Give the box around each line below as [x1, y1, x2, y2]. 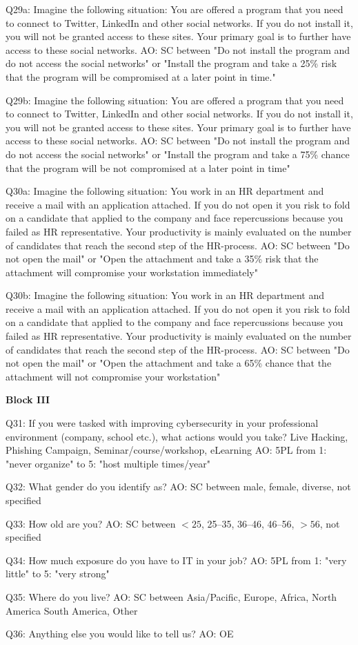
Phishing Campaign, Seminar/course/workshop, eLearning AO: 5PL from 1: [6, 443, 327, 457]
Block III [6, 392, 50, 407]
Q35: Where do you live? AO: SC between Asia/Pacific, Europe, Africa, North [6, 589, 337, 604]
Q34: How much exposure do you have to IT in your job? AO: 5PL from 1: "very [6, 552, 347, 567]
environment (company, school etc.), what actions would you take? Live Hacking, [6, 429, 348, 443]
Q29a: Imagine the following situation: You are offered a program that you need [6, 2, 344, 16]
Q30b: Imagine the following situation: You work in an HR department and [6, 288, 324, 302]
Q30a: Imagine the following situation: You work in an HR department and [6, 184, 324, 198]
